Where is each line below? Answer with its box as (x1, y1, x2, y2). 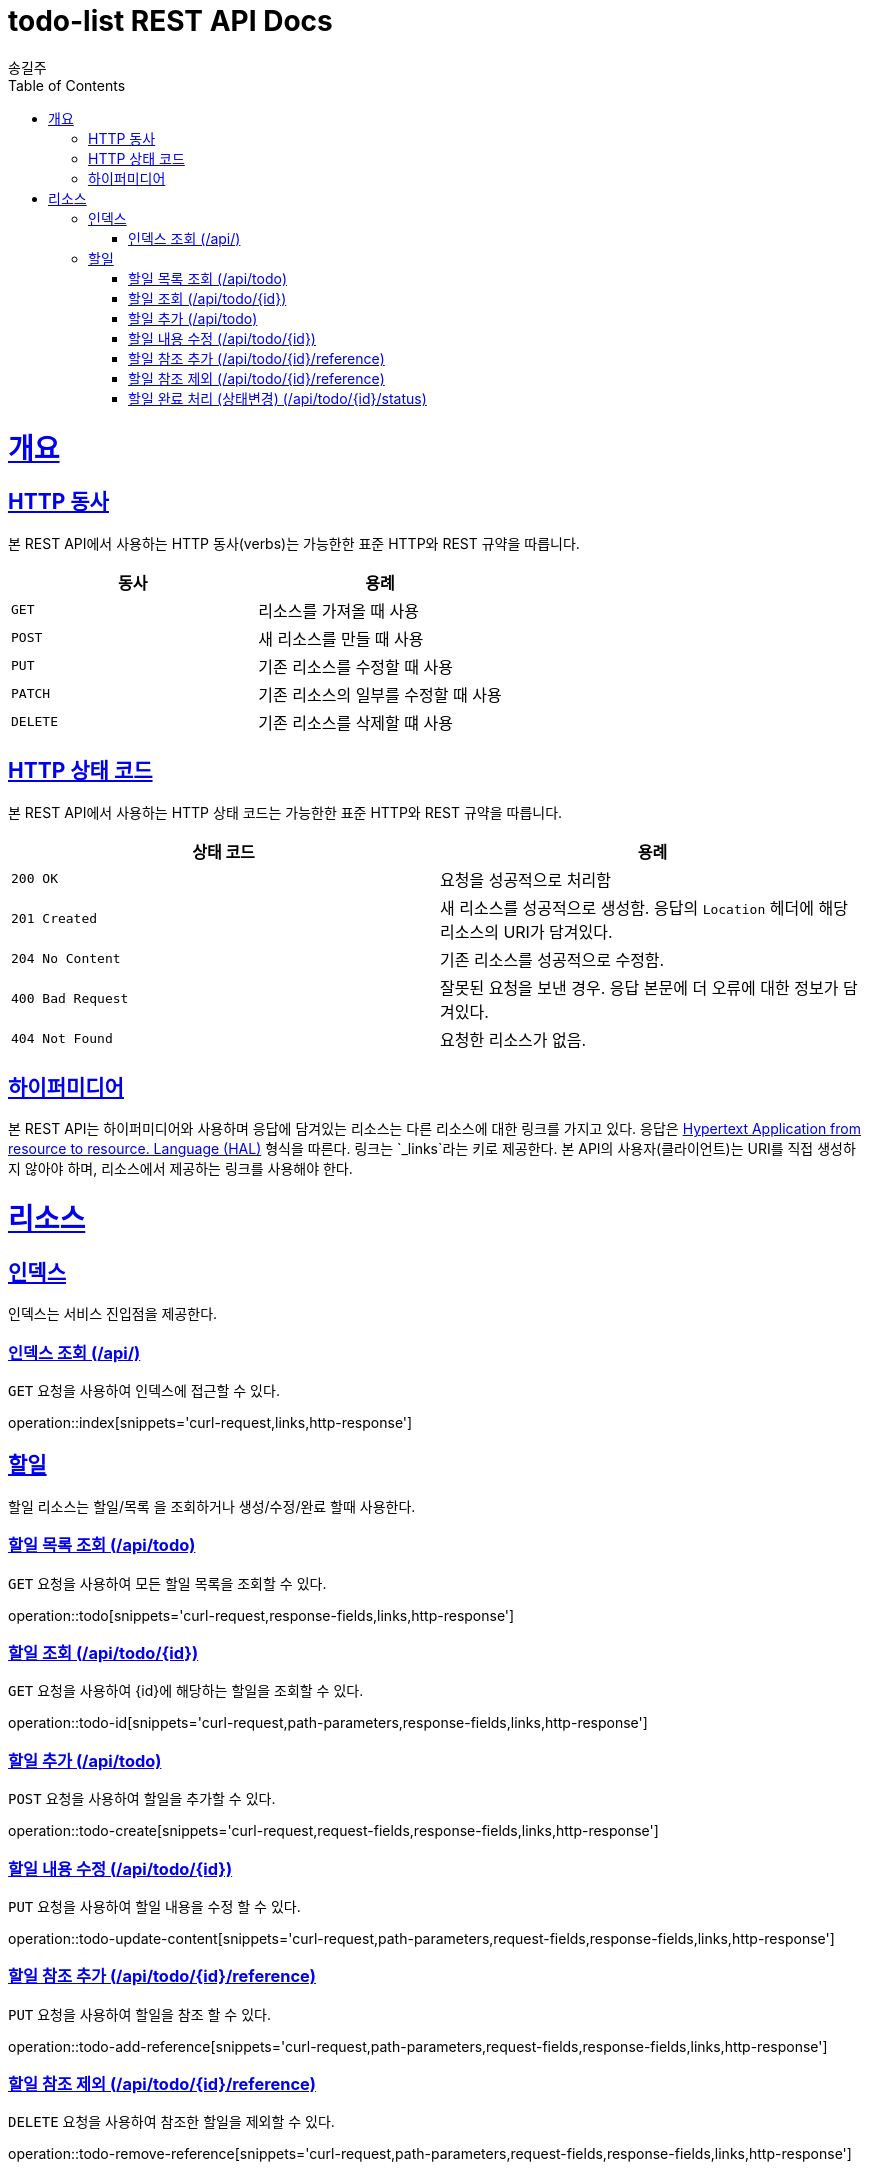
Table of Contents (8, 76, 126, 94)
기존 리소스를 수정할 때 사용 (258, 656, 453, 677)
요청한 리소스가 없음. (440, 1029, 587, 1050)
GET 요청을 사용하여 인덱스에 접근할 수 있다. (8, 1382, 280, 1400)
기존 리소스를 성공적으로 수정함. (440, 949, 665, 970)
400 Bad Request (11, 991, 129, 1007)
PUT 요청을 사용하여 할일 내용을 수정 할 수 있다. (8, 1897, 301, 1915)
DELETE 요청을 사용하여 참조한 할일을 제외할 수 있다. (8, 2113, 335, 2131)
